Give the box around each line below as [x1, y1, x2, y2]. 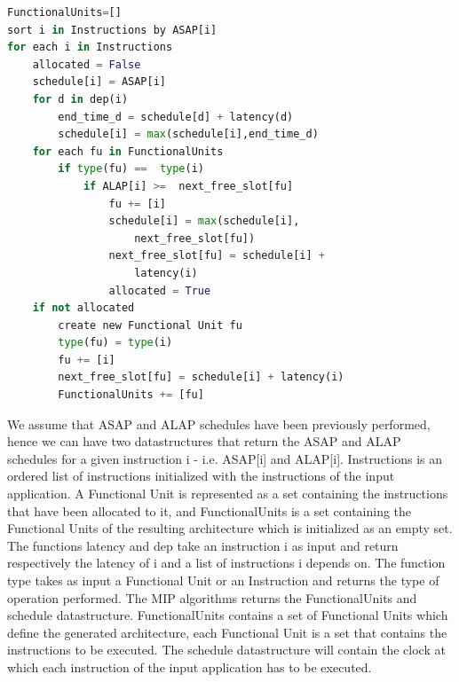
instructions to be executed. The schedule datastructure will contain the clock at [7, 640, 446, 659]
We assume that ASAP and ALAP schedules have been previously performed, [7, 414, 431, 433]
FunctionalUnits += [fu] [58, 388, 204, 402]
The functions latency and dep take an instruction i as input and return [7, 536, 399, 554]
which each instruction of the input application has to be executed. [7, 657, 372, 676]
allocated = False [32, 58, 141, 71]
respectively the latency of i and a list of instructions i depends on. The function [7, 553, 446, 572]
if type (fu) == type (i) [58, 162, 204, 176]
